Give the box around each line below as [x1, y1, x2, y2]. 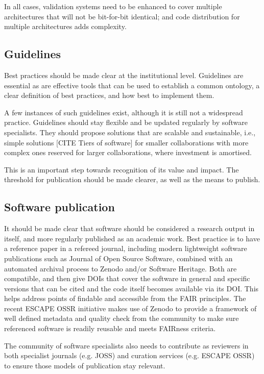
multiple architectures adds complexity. [4, 21, 127, 32]
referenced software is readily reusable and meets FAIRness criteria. [4, 323, 216, 334]
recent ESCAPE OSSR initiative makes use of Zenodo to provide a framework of [4, 303, 257, 313]
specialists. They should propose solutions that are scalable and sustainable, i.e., [4, 127, 256, 137]
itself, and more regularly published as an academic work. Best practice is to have [4, 233, 260, 243]
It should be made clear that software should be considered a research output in [4, 223, 255, 234]
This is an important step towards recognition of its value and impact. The [4, 164, 239, 174]
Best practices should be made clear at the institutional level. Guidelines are [4, 69, 244, 80]
